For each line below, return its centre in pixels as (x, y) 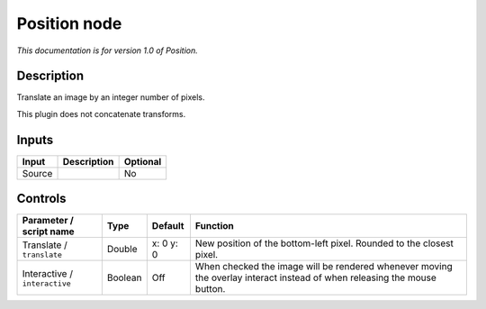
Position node (69, 23)
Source (37, 173)
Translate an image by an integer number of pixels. (111, 97)
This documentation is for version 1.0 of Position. (107, 50)
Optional (143, 161)
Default (168, 226)
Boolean (124, 277)
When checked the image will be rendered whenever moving (324, 267)
